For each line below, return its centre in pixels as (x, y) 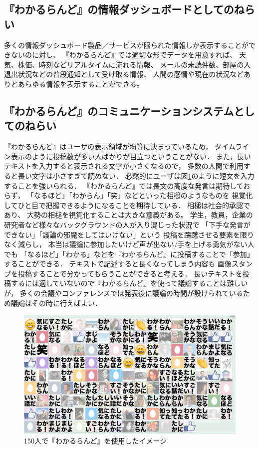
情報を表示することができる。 (95, 84)
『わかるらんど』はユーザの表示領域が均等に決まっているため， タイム (120, 146)
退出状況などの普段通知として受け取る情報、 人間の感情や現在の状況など (124, 74)
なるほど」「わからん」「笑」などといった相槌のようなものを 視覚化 (143, 195)
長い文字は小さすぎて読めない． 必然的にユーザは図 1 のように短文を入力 (136, 175)
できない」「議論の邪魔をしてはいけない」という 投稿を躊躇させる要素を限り (129, 234)
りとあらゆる (25, 84)
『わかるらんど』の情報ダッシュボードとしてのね (124, 9)
